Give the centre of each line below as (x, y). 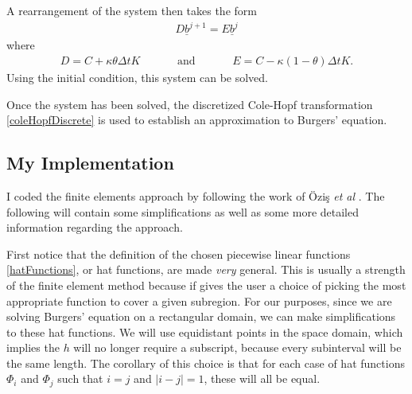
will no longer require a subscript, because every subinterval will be (237, 347)
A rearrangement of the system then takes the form (132, 10)
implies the (33, 347)
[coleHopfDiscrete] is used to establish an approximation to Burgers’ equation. (197, 120)
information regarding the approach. (95, 227)
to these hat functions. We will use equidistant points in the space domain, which (205, 332)
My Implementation (90, 163)
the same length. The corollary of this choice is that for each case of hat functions (206, 363)
